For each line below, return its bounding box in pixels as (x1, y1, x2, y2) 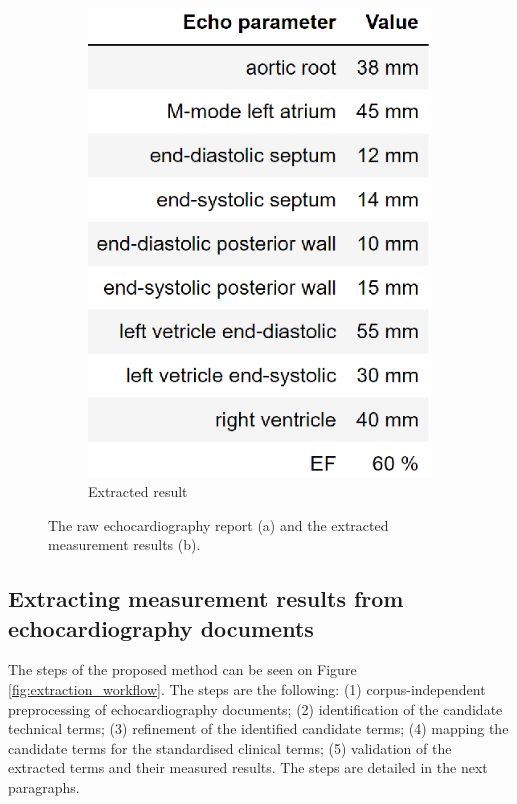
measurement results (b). (48, 534, 201, 555)
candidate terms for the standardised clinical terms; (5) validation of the (8, 737, 452, 758)
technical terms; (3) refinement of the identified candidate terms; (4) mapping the (8, 718, 509, 739)
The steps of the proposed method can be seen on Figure (8, 659, 357, 680)
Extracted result (88, 480, 188, 501)
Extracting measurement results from (8, 583, 404, 614)
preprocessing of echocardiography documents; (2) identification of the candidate (8, 698, 503, 719)
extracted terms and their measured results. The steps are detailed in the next (8, 757, 488, 778)
